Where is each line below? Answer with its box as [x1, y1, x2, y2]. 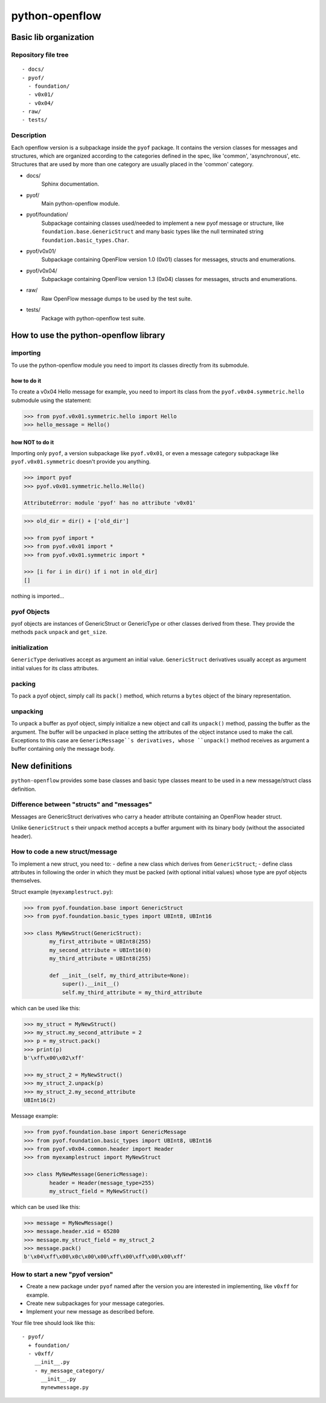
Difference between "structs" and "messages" [11, 800, 152, 809]
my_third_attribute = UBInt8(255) [49, 955, 152, 962]
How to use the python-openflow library [11, 330, 165, 341]
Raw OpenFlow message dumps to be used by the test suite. [41, 295, 193, 302]
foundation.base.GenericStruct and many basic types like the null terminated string [41, 228, 264, 235]
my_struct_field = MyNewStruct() [49, 1188, 149, 1194]
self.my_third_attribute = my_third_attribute [62, 989, 202, 996]
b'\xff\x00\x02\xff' [24, 1055, 85, 1061]
